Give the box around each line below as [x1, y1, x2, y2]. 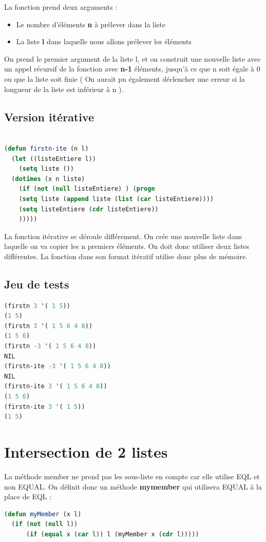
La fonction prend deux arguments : [4, 2, 118, 12]
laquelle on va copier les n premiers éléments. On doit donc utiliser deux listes [4, 241, 250, 251]
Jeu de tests [4, 276, 69, 292]
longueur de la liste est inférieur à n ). [4, 83, 124, 94]
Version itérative [4, 109, 94, 124]
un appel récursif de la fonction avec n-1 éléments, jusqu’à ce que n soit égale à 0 [4, 63, 260, 74]
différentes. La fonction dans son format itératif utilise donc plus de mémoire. [4, 250, 248, 261]
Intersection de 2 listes [4, 441, 168, 462]
